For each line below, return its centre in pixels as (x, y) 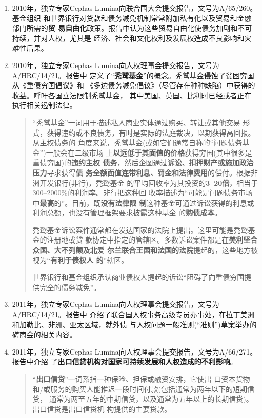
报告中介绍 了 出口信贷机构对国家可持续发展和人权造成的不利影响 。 (125, 361)
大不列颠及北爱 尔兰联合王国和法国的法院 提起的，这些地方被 (156, 250)
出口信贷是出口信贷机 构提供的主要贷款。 (102, 409)
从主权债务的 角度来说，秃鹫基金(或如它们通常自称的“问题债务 (137, 142)
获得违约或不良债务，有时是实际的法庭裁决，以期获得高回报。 (151, 132)
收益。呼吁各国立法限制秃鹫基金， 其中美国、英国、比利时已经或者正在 (132, 95)
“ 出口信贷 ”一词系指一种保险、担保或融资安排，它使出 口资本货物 (141, 379)
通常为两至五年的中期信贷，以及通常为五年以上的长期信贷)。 (151, 399)
